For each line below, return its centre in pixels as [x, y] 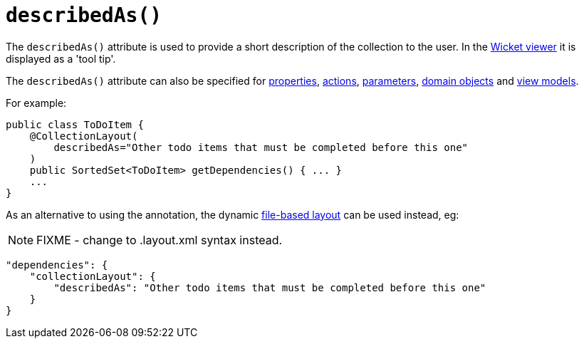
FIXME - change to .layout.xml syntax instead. [160, 240]
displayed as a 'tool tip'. [61, 58]
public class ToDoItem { [75, 124]
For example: [36, 103]
